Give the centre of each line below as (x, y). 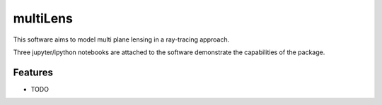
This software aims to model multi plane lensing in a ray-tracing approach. (121, 39)
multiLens (43, 18)
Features (33, 72)
